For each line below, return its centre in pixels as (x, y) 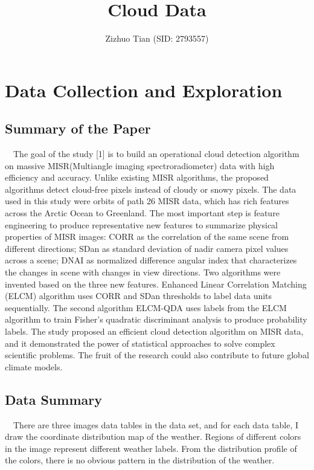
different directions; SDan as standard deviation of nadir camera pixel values (147, 248)
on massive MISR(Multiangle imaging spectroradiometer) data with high (140, 165)
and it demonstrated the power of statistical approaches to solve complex (140, 343)
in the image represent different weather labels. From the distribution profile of (151, 448)
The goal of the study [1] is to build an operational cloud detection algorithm (156, 154)
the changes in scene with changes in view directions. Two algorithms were (143, 272)
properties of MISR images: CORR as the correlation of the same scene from (147, 237)
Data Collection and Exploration (144, 90)
